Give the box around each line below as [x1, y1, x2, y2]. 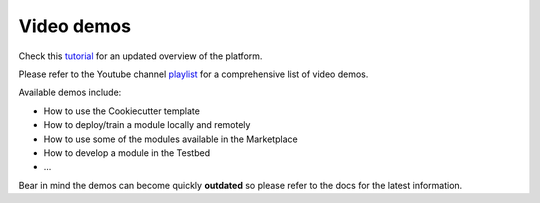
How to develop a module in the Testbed [43, 146, 210, 159]
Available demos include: [18, 86, 122, 99]
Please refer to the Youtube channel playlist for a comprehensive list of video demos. [18, 68, 369, 80]
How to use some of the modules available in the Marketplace [43, 133, 299, 145]
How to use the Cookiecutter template [43, 105, 200, 117]
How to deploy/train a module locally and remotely [43, 119, 251, 131]
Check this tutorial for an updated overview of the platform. [18, 50, 263, 62]
